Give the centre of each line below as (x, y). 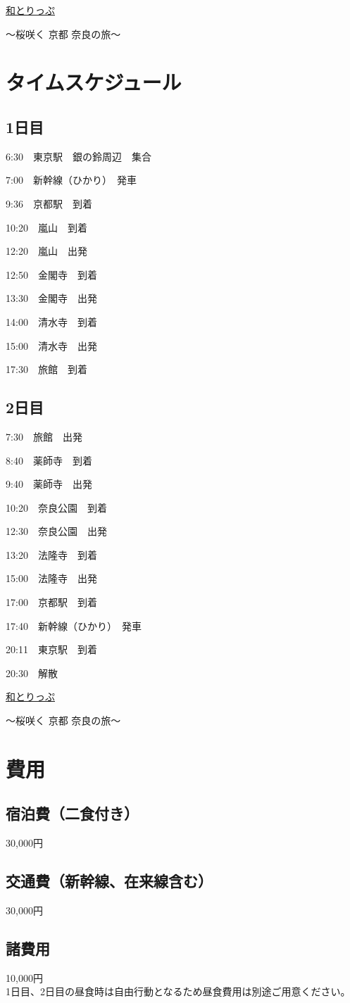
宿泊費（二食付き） (72, 813)
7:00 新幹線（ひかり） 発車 (71, 180)
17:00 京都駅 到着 (51, 602)
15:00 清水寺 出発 (51, 345)
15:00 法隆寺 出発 (51, 578)
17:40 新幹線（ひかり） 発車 (74, 625)
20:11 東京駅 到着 (51, 649)
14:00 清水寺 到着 (51, 321)
